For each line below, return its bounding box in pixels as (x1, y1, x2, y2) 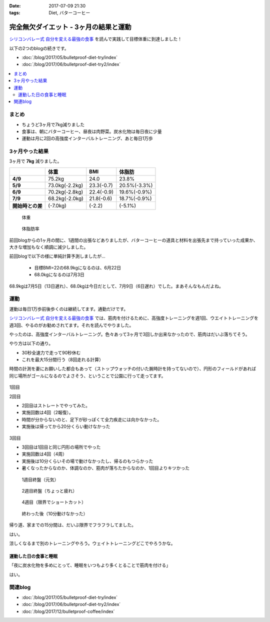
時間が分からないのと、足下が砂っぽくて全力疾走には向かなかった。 (21, 416, 162, 422)
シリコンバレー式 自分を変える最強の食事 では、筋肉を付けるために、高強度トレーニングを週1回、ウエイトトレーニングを (9, 315, 258, 321)
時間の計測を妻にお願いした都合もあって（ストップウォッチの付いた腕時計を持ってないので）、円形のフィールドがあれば (9, 365, 256, 372)
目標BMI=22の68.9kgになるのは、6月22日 (34, 264, 121, 270)
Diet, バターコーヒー (48, 10, 90, 16)
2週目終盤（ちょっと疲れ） (21, 487, 77, 493)
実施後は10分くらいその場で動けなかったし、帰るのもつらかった (21, 458, 153, 464)
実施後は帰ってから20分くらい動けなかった (21, 423, 110, 429)
